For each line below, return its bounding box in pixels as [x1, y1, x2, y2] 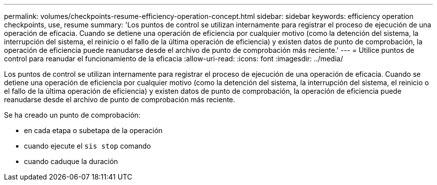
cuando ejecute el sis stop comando [24, 142, 151, 150]
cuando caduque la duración [24, 157, 118, 166]
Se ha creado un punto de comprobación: [4, 111, 141, 119]
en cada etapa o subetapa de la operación [24, 126, 163, 135]
